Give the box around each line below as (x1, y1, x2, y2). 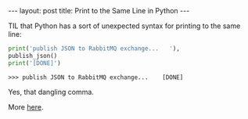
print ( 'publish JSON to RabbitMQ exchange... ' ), (8, 45, 180, 52)
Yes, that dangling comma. (8, 87, 94, 96)
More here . (8, 102, 44, 111)
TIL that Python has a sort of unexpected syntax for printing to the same (8, 21, 241, 31)
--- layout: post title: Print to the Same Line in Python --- (8, 6, 190, 15)
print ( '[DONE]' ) (8, 59, 61, 67)
